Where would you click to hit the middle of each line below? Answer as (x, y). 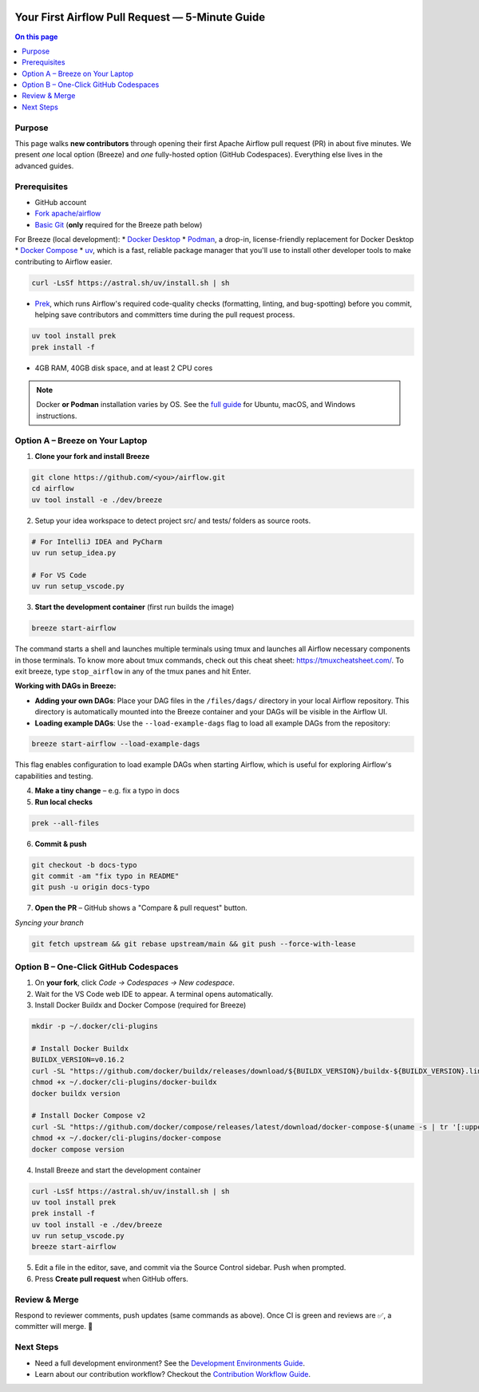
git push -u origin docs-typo (91, 887)
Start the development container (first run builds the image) (135, 607)
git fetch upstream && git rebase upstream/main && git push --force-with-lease (194, 943)
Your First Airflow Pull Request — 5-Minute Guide (140, 17)
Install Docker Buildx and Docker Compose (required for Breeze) (141, 1005)
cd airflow (53, 488)
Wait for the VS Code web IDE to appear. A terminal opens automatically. (154, 994)
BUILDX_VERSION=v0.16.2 (78, 1060)
